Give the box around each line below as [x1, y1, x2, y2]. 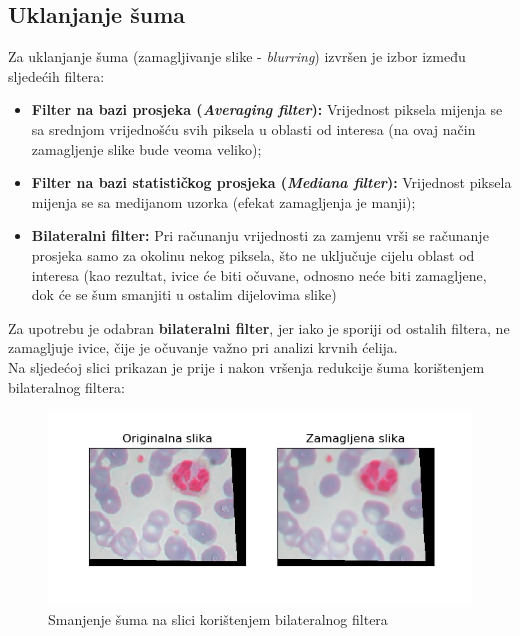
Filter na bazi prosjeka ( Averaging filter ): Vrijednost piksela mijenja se [31, 99, 503, 120]
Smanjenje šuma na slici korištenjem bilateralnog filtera [48, 608, 388, 629]
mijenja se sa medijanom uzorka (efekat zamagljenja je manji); [31, 191, 416, 212]
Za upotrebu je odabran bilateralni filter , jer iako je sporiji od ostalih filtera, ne [8, 317, 510, 338]
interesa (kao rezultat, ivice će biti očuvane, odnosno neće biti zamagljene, [31, 264, 487, 285]
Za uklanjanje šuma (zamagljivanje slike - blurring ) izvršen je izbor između [8, 46, 466, 67]
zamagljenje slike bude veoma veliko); [31, 138, 262, 159]
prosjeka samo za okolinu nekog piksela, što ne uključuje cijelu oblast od [31, 244, 475, 265]
